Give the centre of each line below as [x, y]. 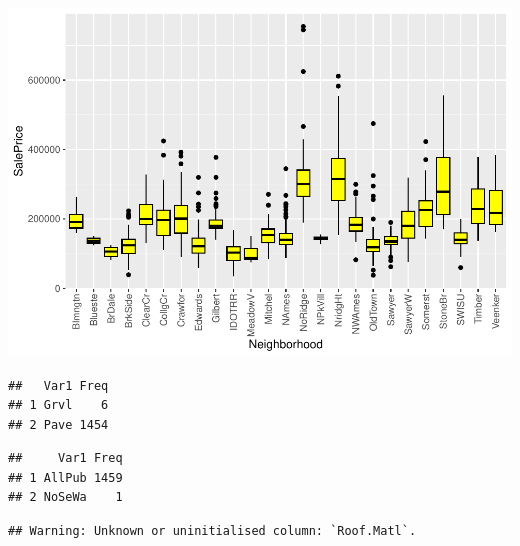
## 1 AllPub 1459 [65, 477]
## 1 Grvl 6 [58, 405]
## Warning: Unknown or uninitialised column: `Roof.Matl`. [212, 531]
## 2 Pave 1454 [58, 424]
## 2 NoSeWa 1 [65, 497]
